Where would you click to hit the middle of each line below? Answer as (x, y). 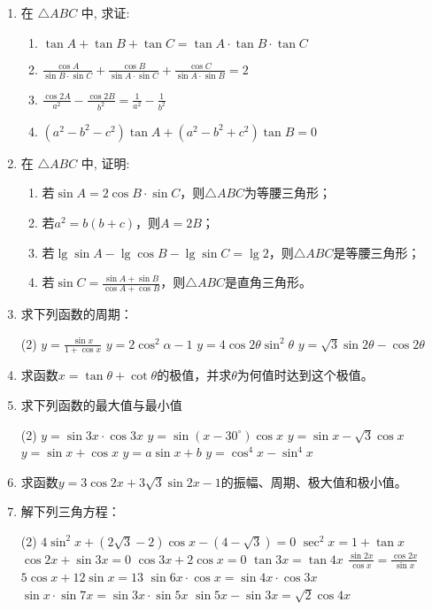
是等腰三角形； (377, 252)
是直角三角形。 (269, 282)
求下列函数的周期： (77, 313)
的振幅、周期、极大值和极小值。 (314, 481)
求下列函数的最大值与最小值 (101, 405)
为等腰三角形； (288, 193)
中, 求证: (105, 12)
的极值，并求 (194, 375)
